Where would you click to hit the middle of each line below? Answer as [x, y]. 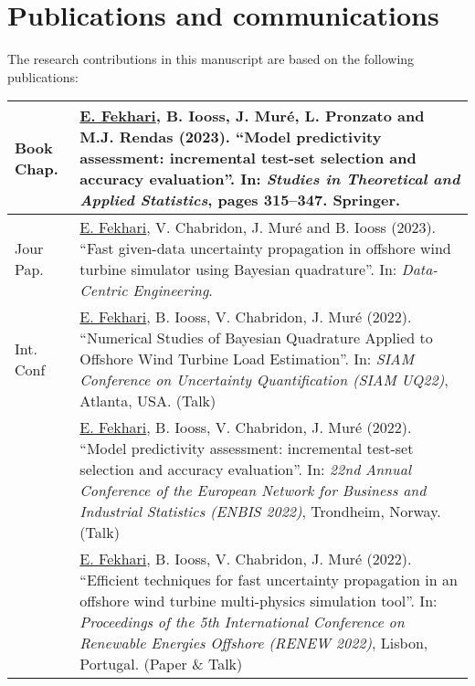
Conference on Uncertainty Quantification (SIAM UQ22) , [264, 380]
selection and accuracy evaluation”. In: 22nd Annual [245, 470]
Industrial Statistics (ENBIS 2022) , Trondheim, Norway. [260, 512]
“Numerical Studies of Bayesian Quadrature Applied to [256, 338]
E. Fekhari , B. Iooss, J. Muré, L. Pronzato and [252, 116]
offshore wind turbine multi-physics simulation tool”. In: [259, 601]
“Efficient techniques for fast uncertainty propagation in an [269, 580]
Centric [104, 290]
